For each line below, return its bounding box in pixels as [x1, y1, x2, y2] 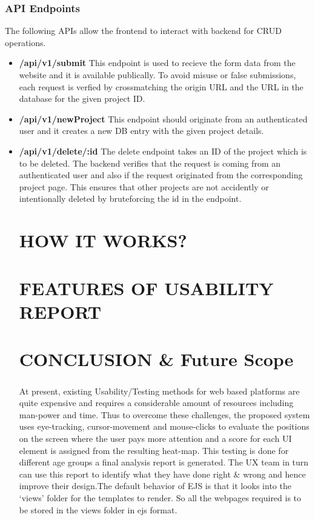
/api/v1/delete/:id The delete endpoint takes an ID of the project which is [19, 144, 307, 157]
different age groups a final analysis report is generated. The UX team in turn [19, 456, 309, 468]
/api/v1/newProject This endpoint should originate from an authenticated [19, 112, 308, 125]
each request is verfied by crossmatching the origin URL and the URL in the [19, 80, 303, 93]
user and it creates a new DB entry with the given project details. [19, 124, 264, 137]
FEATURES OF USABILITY [19, 275, 274, 300]
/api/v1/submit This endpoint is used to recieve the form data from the [19, 56, 296, 69]
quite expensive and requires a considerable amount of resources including [19, 396, 294, 409]
